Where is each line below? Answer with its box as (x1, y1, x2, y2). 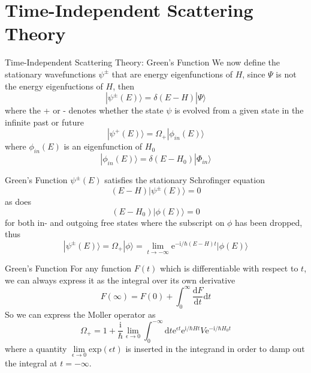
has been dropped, (235, 216, 303, 228)
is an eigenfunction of (64, 140, 143, 153)
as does (5, 195, 32, 208)
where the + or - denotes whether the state (5, 104, 164, 117)
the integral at (5, 356, 58, 369)
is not (276, 67, 297, 80)
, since (242, 67, 265, 80)
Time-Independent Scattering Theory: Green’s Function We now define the (5, 56, 280, 68)
